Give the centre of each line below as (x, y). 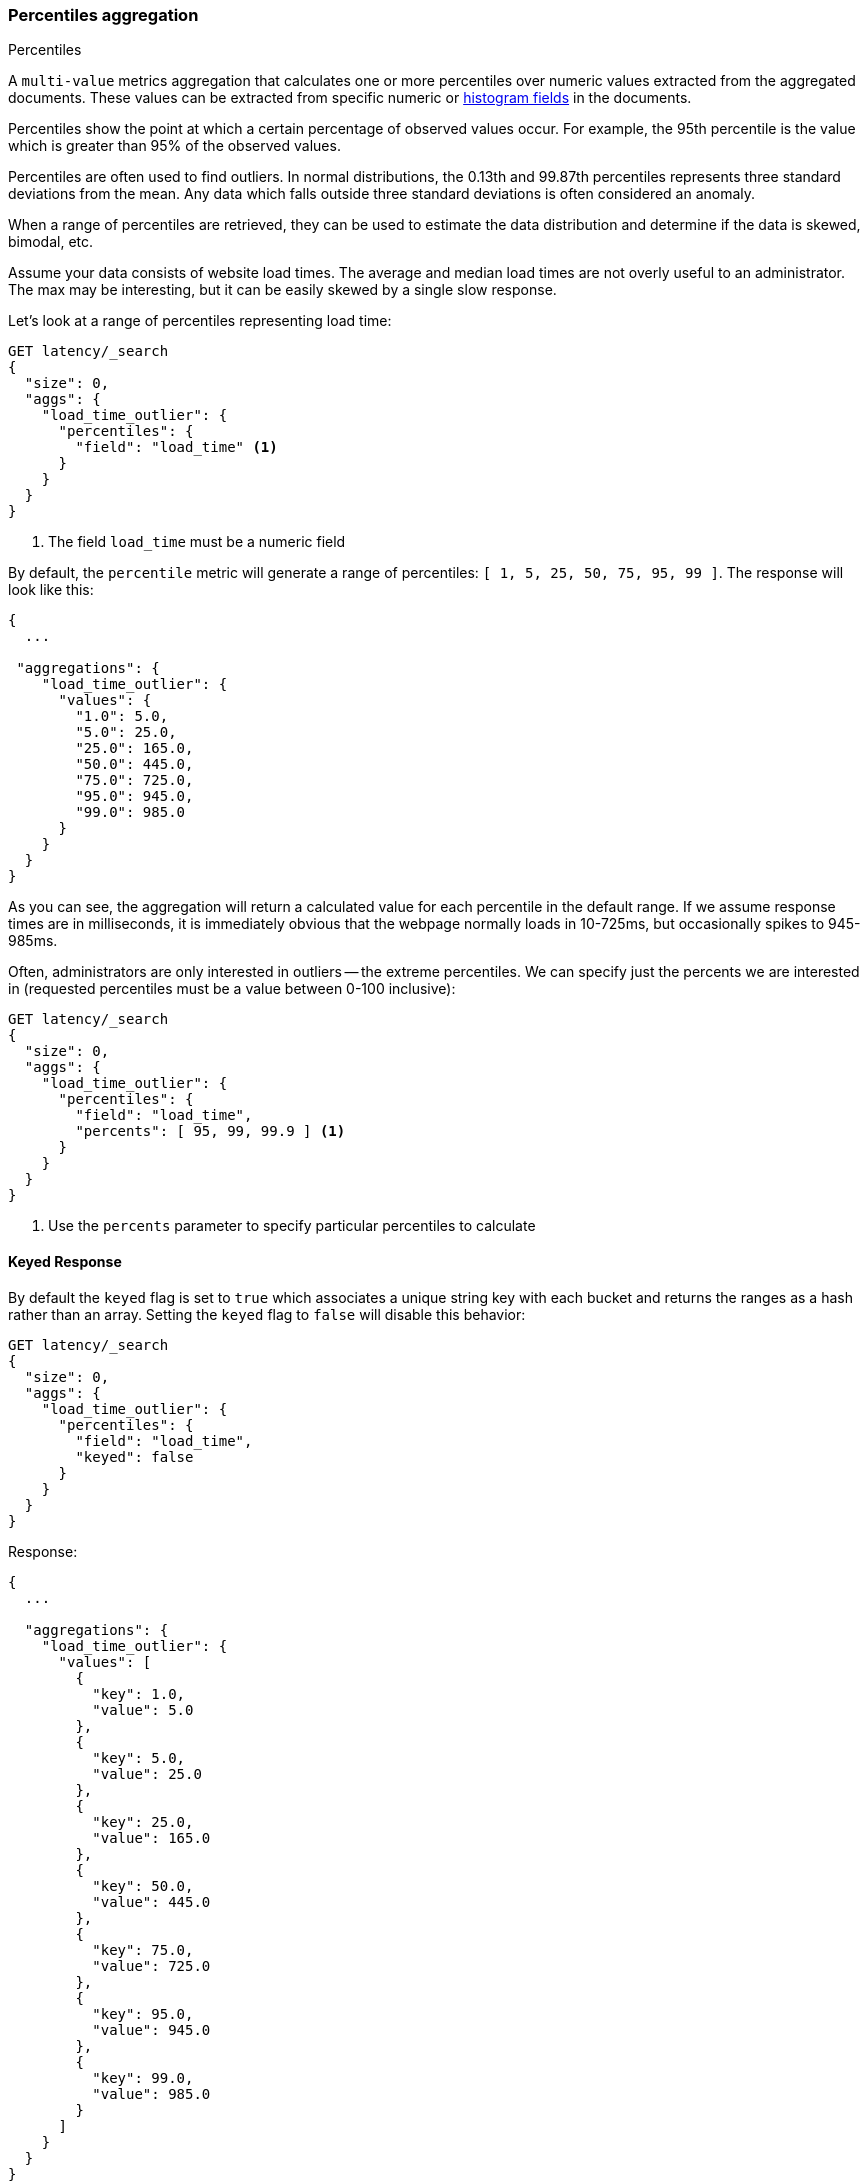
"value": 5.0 (143, 1709)
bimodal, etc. (51, 242)
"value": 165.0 (151, 1837)
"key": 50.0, (143, 1885)
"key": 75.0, (143, 1949)
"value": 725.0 (151, 1965)
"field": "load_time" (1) (176, 447)
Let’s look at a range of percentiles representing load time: (200, 321)
